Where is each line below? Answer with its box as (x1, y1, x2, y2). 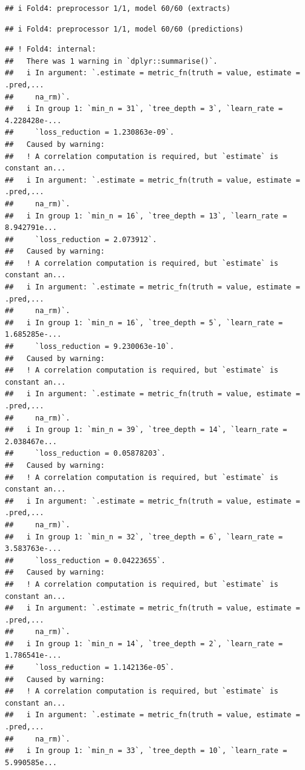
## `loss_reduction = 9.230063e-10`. (5, 342, 175, 351)
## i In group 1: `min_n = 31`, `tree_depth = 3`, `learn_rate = (5, 104, 283, 113)
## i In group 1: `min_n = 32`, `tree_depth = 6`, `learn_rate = (5, 532, 283, 541)
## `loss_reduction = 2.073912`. (5, 235, 157, 244)
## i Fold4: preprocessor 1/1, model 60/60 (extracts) (5, 4, 231, 13)
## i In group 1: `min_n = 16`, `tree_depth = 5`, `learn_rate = (5, 318, 283, 327)
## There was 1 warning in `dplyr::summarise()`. (5, 56, 218, 66)
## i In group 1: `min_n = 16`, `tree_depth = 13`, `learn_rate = (5, 211, 287, 220)
